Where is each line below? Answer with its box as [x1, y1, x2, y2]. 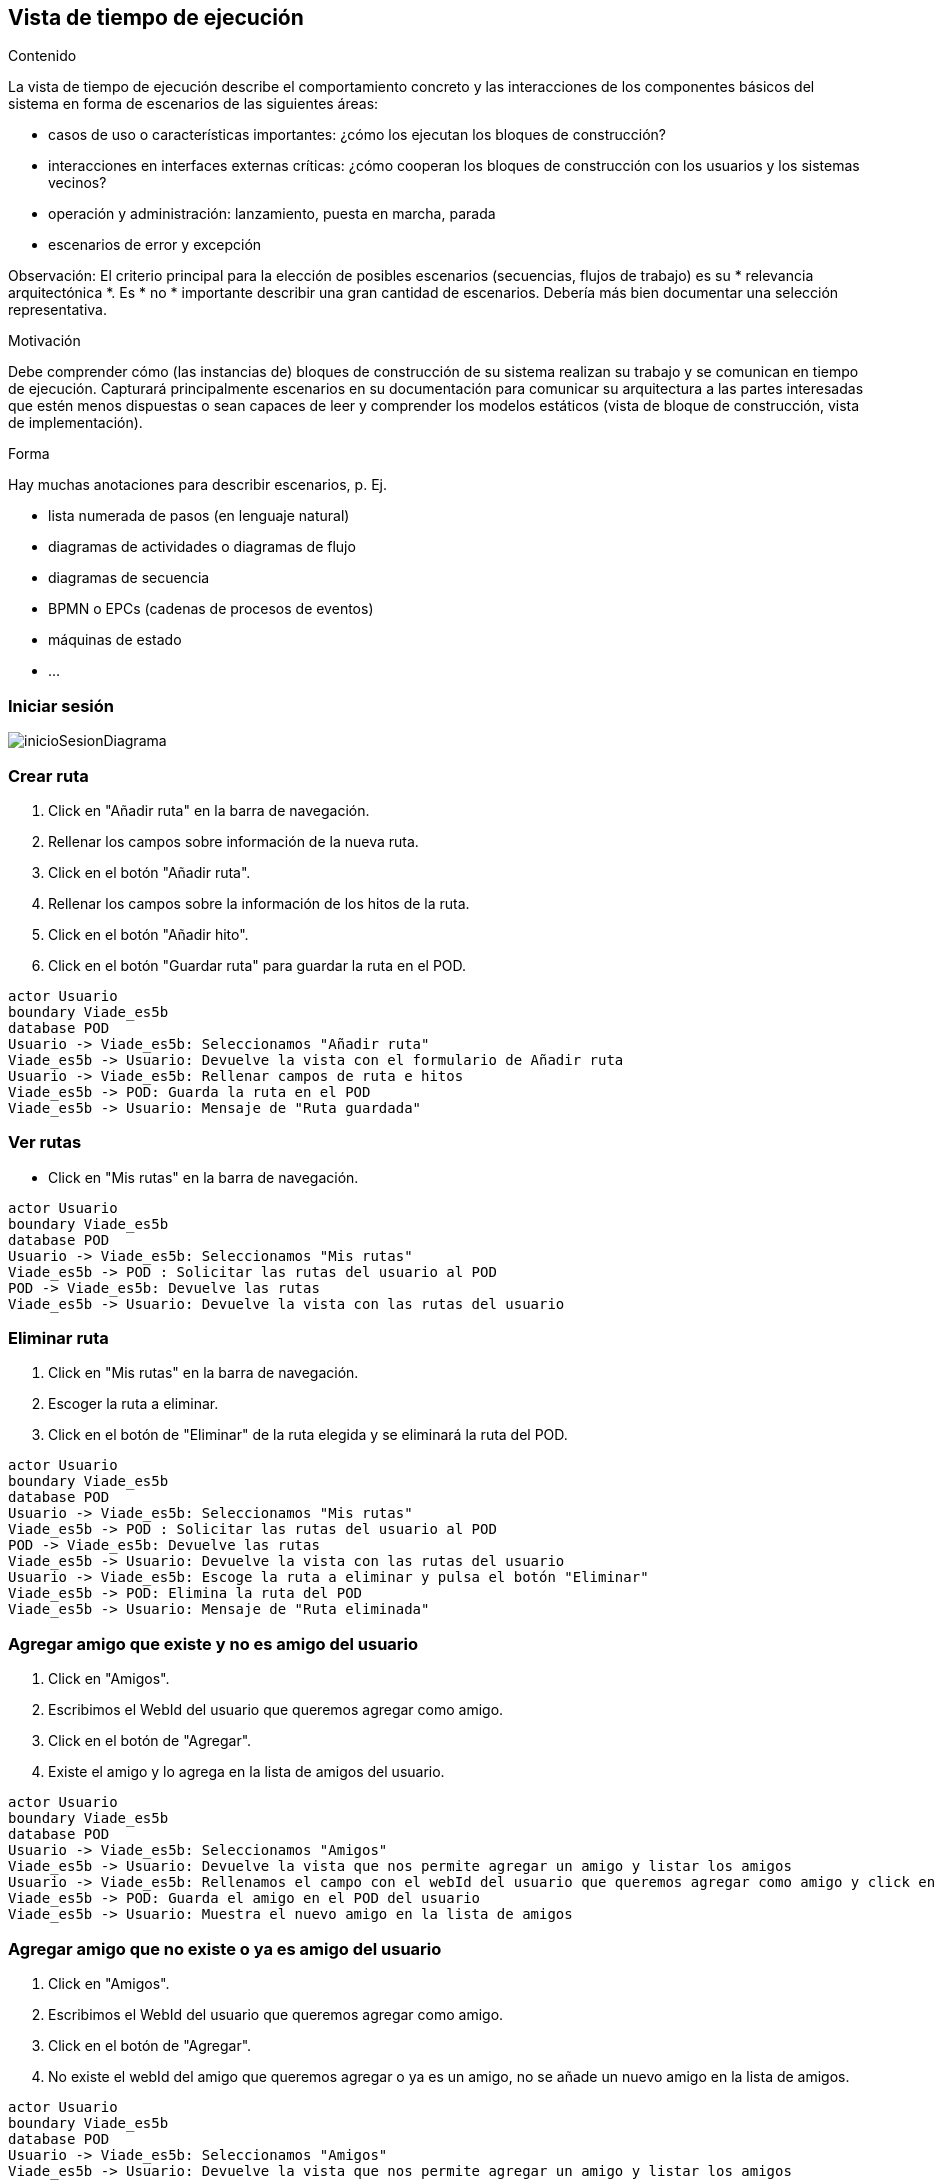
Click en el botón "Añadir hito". [48, 925, 249, 943]
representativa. [8, 301, 107, 319]
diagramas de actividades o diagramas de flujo [48, 538, 356, 556]
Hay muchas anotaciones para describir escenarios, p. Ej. [8, 476, 387, 494]
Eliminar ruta [8, 1328, 109, 1349]
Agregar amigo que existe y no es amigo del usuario [8, 1633, 419, 1654]
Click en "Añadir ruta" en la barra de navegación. [48, 801, 370, 819]
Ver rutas [8, 1132, 82, 1153]
